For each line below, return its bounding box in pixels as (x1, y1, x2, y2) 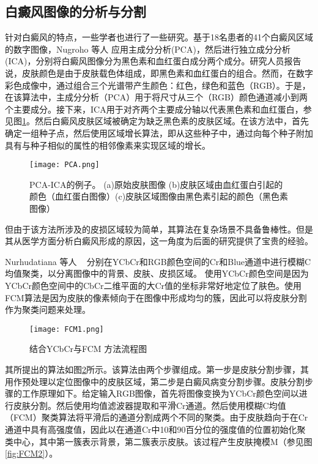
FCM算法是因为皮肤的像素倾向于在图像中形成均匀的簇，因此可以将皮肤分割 (5, 291, 307, 304)
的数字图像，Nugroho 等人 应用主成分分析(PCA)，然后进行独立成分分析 (5, 42, 290, 55)
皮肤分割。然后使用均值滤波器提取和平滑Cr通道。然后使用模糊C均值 (13, 399, 286, 411)
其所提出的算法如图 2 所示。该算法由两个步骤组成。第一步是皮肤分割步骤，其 (5, 362, 309, 375)
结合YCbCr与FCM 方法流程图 (29, 342, 147, 355)
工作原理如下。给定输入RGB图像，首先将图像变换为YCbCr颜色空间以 (21, 387, 299, 400)
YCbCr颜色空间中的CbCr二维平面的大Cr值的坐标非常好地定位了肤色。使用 (5, 279, 302, 291)
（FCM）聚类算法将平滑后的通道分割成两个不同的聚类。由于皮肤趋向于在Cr (5, 411, 308, 424)
